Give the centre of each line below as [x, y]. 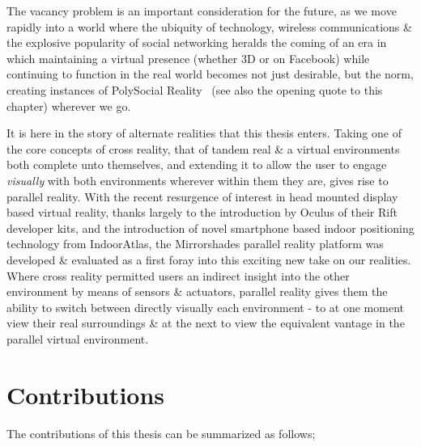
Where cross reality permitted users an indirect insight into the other [178, 275]
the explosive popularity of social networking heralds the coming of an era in [197, 42]
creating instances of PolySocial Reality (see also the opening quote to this [195, 89]
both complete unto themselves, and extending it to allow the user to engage [197, 164]
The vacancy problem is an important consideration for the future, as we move [202, 11]
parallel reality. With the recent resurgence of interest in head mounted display [202, 196]
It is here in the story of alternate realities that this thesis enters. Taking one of [204, 133]
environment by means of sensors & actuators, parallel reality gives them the [197, 291]
